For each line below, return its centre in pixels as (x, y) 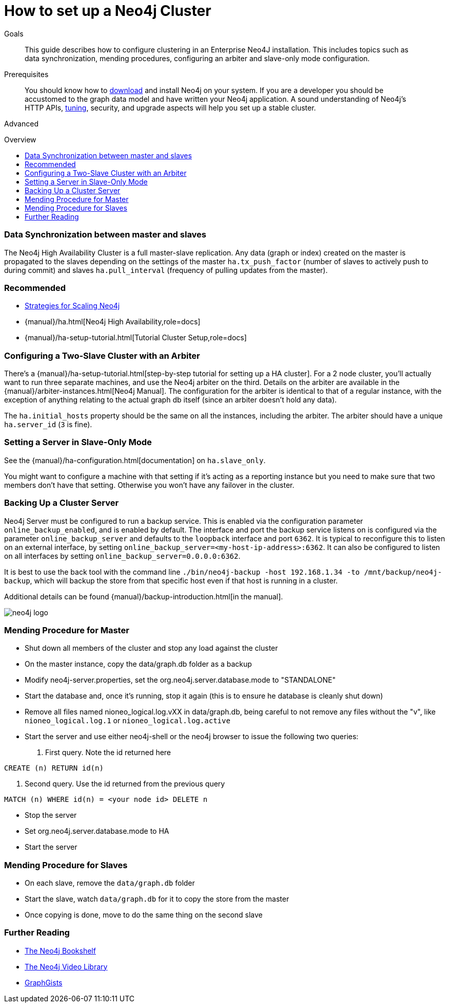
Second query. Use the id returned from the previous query (125, 784)
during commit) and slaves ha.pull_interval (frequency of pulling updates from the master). (166, 270)
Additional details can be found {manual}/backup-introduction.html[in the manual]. (144, 596)
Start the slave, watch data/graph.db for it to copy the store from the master (157, 899)
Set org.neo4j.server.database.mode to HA (97, 831)
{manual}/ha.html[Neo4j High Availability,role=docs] (113, 322)
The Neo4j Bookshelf (60, 950)
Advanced (21, 123)
